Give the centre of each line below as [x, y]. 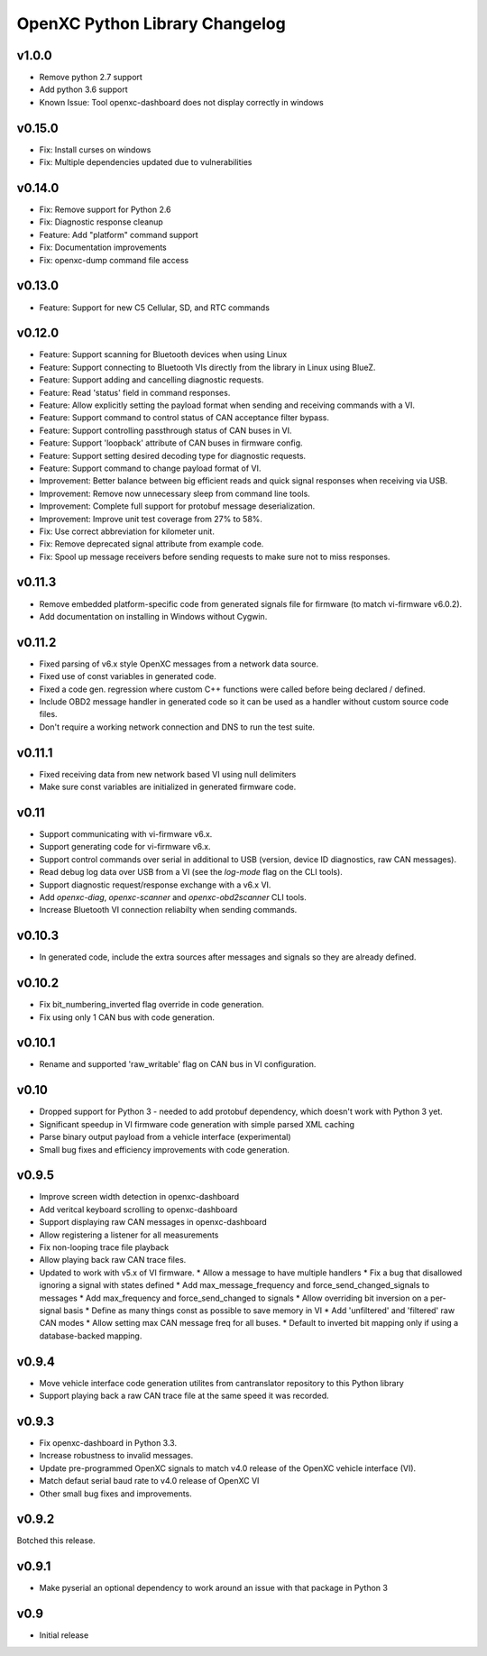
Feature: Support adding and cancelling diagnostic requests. [152, 380]
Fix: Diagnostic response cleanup [101, 222]
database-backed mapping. [91, 1336]
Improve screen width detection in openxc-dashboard [139, 1197]
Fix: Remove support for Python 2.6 [105, 210]
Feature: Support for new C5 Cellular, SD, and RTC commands [155, 308]
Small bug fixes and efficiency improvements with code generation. [165, 1149]
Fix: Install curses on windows [95, 150]
